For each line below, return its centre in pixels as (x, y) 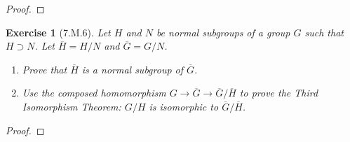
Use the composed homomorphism (94, 93)
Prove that (45, 69)
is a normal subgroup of (133, 69)
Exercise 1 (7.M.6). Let (58, 32)
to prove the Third (279, 93)
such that (324, 32)
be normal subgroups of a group (223, 32)
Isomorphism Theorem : (72, 106)
